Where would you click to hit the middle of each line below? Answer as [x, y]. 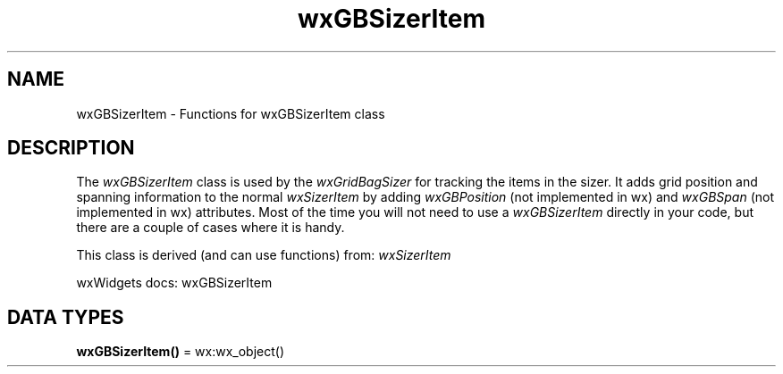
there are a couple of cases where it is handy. [210, 228]
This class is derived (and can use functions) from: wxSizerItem [264, 255]
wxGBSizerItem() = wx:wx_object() [181, 352]
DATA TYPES [66, 317]
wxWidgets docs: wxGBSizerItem [174, 283]
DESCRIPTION [71, 148]
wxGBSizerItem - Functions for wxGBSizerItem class [231, 113]
